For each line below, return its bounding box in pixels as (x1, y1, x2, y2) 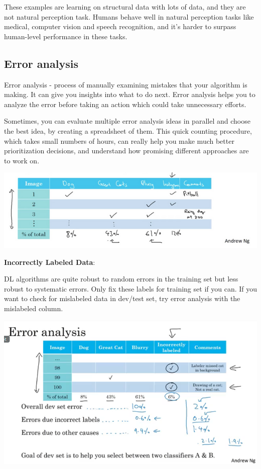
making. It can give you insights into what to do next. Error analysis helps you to (4, 89, 255, 100)
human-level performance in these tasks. (4, 31, 127, 41)
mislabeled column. (4, 303, 63, 313)
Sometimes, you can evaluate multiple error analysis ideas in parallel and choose (4, 116, 250, 126)
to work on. (4, 155, 40, 165)
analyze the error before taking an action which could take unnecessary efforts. (4, 99, 246, 109)
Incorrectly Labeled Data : (4, 256, 95, 267)
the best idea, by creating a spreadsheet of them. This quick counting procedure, (4, 125, 252, 136)
